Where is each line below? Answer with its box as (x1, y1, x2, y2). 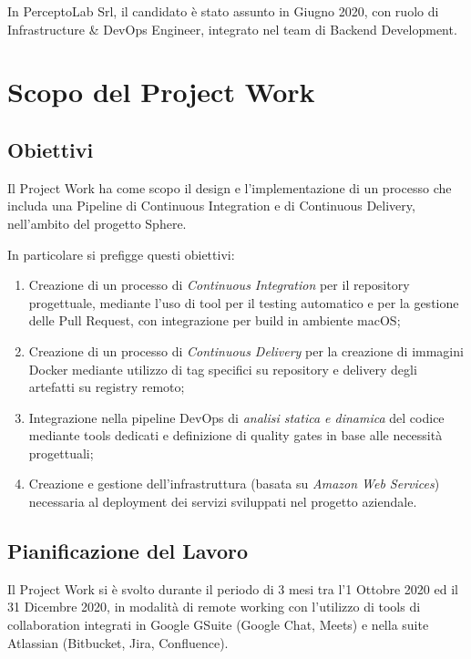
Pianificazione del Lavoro (7, 537, 248, 565)
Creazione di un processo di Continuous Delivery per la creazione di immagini (28, 341, 464, 360)
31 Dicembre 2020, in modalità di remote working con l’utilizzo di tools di (7, 597, 421, 616)
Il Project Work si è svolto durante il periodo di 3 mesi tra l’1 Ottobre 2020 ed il (7, 579, 458, 598)
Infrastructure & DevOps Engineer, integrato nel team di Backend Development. (7, 19, 457, 38)
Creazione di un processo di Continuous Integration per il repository (28, 275, 410, 294)
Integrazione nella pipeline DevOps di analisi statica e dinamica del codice (28, 407, 445, 427)
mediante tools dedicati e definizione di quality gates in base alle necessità (28, 426, 443, 445)
